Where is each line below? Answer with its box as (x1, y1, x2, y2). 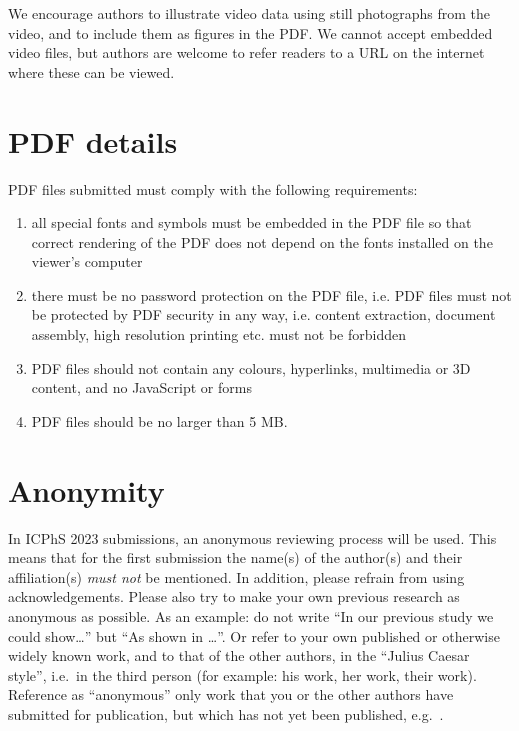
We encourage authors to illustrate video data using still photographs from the (8, 3, 491, 23)
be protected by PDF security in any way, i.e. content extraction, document (31, 304, 496, 325)
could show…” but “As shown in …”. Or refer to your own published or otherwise (8, 625, 500, 646)
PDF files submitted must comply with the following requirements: (8, 178, 418, 199)
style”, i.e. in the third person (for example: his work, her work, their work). (8, 664, 477, 685)
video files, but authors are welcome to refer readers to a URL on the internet (8, 42, 485, 63)
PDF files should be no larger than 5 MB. (31, 410, 288, 431)
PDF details (8, 120, 178, 161)
